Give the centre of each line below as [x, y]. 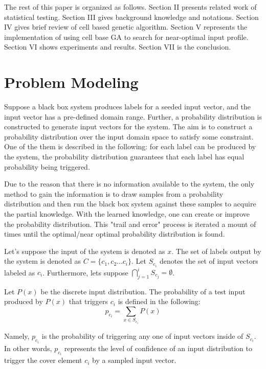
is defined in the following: [159, 301]
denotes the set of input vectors [209, 261]
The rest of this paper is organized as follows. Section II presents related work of [130, 7]
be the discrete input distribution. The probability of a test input [143, 291]
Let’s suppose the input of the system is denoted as [85, 251]
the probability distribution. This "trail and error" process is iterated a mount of [130, 224]
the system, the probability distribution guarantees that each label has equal [124, 157]
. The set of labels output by [216, 251]
